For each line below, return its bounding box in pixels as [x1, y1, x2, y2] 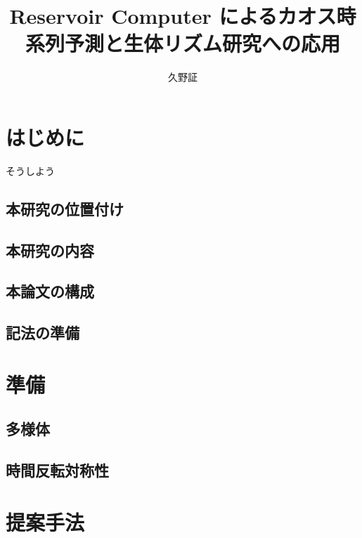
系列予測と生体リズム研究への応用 [25, 29, 340, 58]
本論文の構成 [6, 280, 94, 302]
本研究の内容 [6, 239, 94, 261]
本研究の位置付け [6, 197, 124, 219]
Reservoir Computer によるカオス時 [9, 1, 356, 30]
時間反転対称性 [6, 459, 109, 481]
